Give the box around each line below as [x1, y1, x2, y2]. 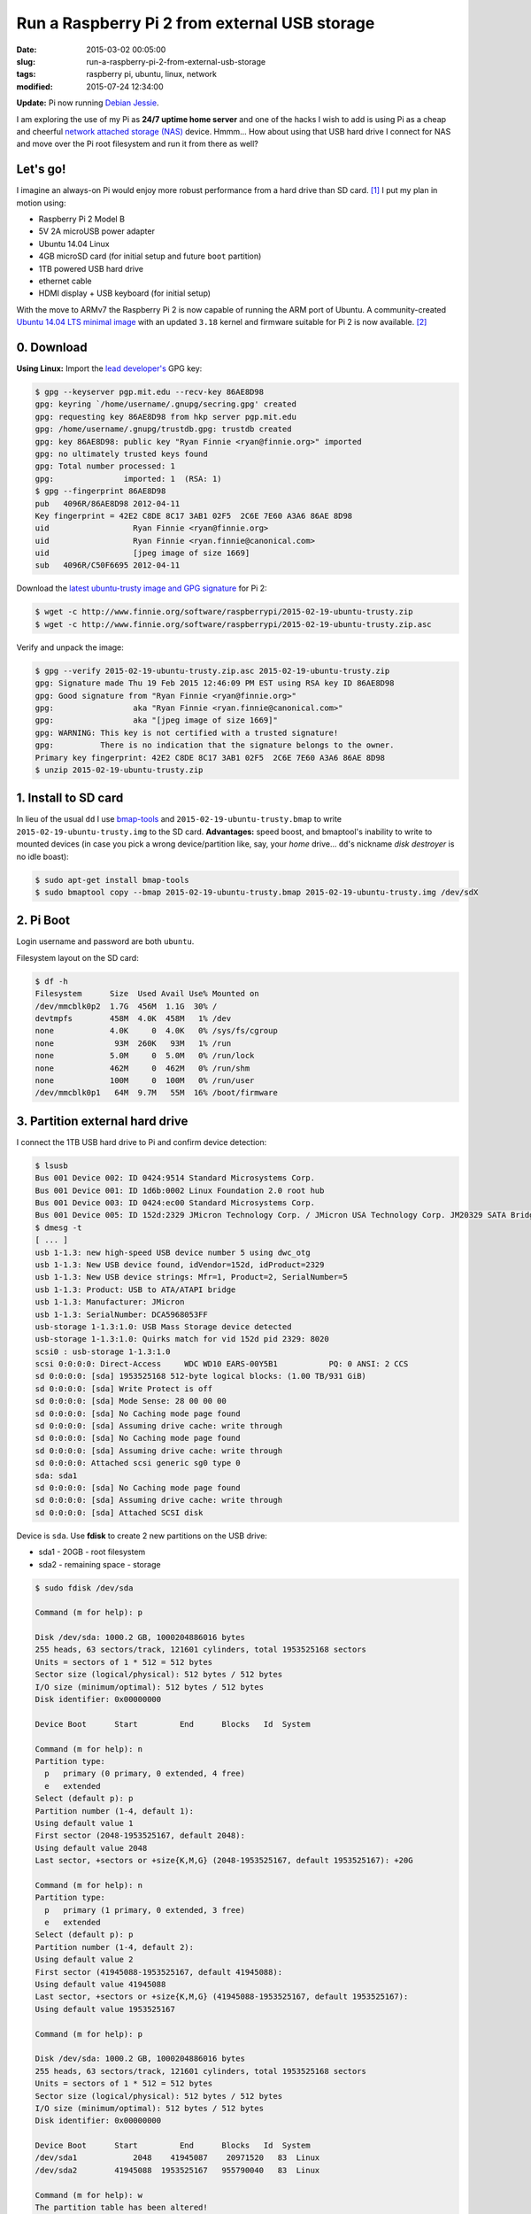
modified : [16, 81, 53, 92]
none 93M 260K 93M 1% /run [35, 1038, 232, 1049]
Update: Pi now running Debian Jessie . [16, 97, 159, 108]
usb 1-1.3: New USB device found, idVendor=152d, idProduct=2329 [35, 1259, 325, 1270]
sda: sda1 [35, 1470, 78, 1481]
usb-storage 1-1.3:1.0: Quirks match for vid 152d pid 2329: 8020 [35, 1334, 329, 1344]
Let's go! [16, 162, 66, 177]
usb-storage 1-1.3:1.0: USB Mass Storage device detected [35, 1321, 292, 1332]
